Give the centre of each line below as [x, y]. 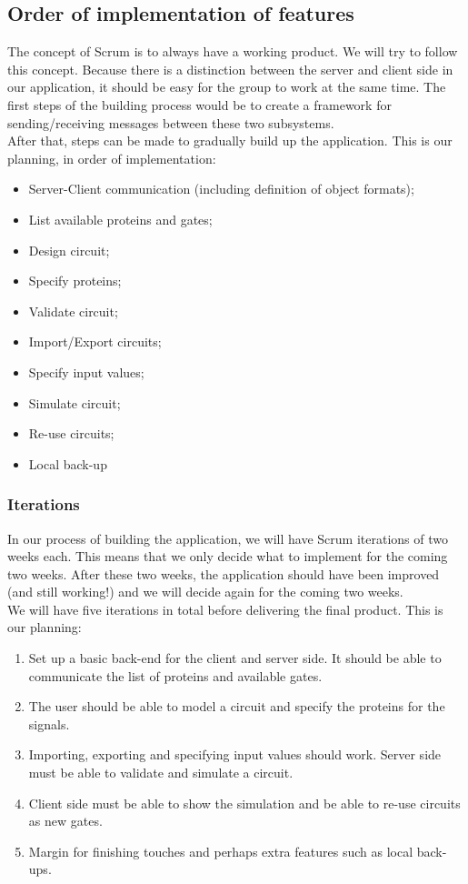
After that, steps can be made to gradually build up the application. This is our [230, 141]
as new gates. [65, 821]
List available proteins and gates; [120, 219]
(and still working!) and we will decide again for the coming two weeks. [205, 592]
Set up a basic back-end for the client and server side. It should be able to [235, 658]
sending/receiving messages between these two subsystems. [171, 122]
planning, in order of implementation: [112, 158]
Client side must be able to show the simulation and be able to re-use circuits [244, 803]
